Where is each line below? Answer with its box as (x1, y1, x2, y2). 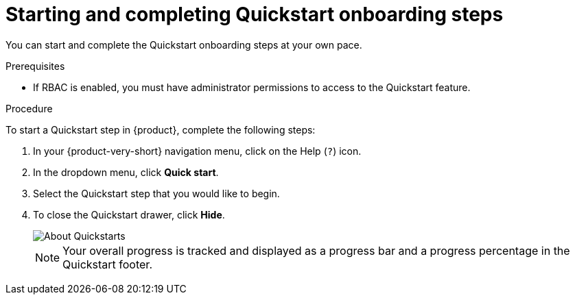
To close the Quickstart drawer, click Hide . (33, 208, 225, 221)
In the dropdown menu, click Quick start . (33, 166, 219, 178)
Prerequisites (5, 60, 65, 72)
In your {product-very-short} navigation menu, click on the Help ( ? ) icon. (33, 145, 362, 157)
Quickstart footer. (62, 257, 152, 271)
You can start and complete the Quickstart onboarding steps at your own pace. (5, 38, 362, 51)
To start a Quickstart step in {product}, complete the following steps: (5, 123, 316, 136)
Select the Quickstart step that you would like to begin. (33, 187, 280, 199)
